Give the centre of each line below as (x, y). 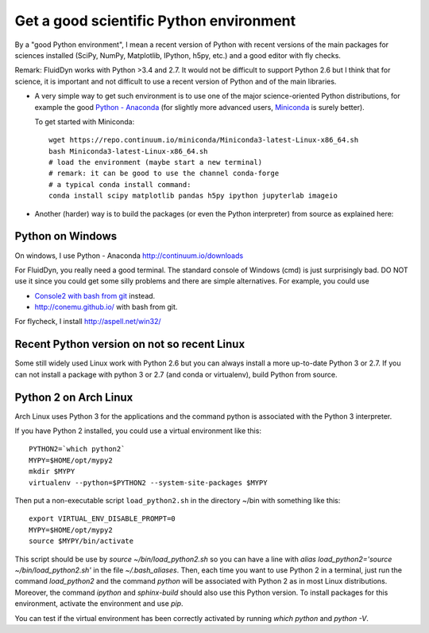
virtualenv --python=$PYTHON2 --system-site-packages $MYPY (148, 483)
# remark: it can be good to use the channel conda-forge (164, 174)
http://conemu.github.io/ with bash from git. (106, 307)
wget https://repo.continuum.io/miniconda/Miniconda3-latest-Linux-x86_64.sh (204, 140)
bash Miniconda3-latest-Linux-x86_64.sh (128, 151)
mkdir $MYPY (52, 471)
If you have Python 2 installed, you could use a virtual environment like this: (138, 431)
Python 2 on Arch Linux (74, 397)
